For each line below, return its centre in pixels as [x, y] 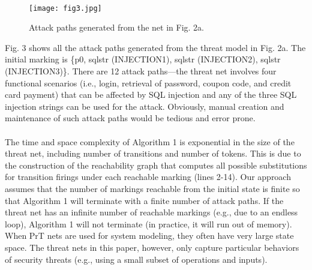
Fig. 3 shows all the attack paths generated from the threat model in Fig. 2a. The [155, 47]
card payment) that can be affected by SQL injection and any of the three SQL [151, 94]
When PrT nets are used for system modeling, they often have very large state [149, 235]
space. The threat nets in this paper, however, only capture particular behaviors [152, 247]
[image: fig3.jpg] [65, 8]
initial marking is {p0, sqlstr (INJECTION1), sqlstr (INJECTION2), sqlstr [143, 59]
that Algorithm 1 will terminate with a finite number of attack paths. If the [144, 200]
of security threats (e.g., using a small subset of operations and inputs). [136, 259]
